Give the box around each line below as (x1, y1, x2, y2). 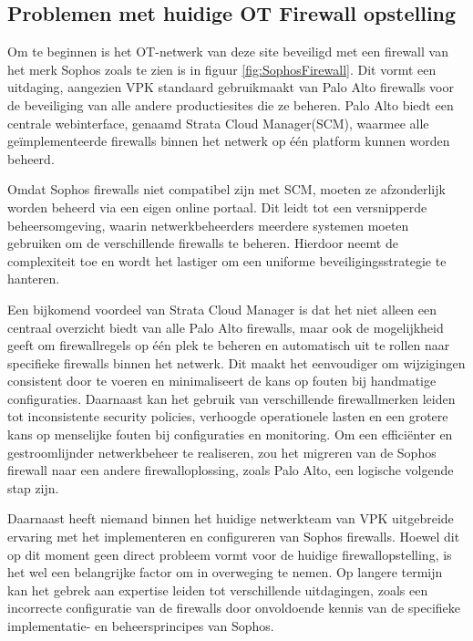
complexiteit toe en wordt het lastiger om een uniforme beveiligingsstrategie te (7, 251, 447, 270)
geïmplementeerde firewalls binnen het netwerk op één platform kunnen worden (7, 131, 450, 150)
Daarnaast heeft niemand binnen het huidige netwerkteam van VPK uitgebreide (7, 509, 454, 528)
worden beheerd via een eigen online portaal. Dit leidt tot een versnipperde (7, 197, 427, 216)
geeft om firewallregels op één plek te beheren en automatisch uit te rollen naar (7, 336, 450, 355)
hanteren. (7, 269, 60, 288)
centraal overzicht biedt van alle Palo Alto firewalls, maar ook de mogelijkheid (7, 317, 444, 336)
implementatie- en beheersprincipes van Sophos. (7, 616, 274, 636)
